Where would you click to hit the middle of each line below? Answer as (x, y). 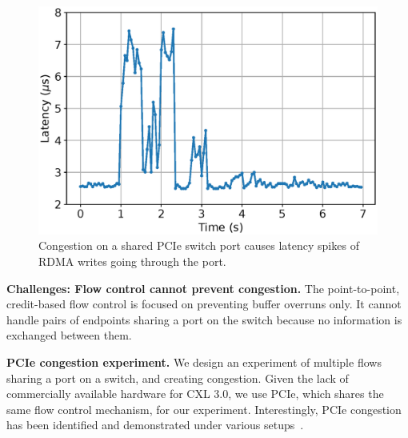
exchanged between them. (69, 335)
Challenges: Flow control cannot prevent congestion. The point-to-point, (203, 288)
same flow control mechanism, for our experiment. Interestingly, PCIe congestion (204, 409)
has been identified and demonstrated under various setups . (155, 425)
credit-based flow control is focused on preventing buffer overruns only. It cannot (204, 304)
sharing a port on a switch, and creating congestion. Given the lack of (178, 378)
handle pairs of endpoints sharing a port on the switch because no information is (204, 319)
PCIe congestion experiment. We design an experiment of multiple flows (194, 362)
